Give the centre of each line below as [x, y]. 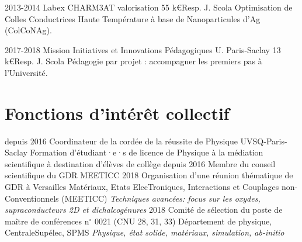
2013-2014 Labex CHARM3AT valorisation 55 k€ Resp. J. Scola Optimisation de [149, 7]
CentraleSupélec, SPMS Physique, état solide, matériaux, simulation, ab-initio [145, 232]
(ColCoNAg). [28, 30]
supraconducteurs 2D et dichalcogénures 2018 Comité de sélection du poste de [144, 210]
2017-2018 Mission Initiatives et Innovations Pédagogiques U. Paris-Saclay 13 [143, 49]
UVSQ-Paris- [264, 141]
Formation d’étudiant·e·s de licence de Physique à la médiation [147, 152]
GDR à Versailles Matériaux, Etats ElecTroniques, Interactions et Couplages [142, 187]
